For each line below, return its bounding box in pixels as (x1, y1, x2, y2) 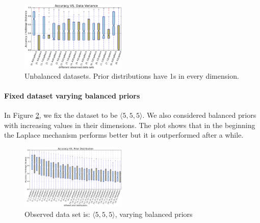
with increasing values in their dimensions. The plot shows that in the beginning (4, 119, 255, 130)
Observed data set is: (24, 208, 90, 219)
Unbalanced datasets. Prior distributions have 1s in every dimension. (24, 70, 239, 81)
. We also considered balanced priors (142, 110, 256, 120)
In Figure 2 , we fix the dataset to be (4, 110, 118, 120)
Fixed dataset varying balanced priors (4, 90, 140, 101)
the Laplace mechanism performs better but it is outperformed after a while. (4, 130, 244, 140)
